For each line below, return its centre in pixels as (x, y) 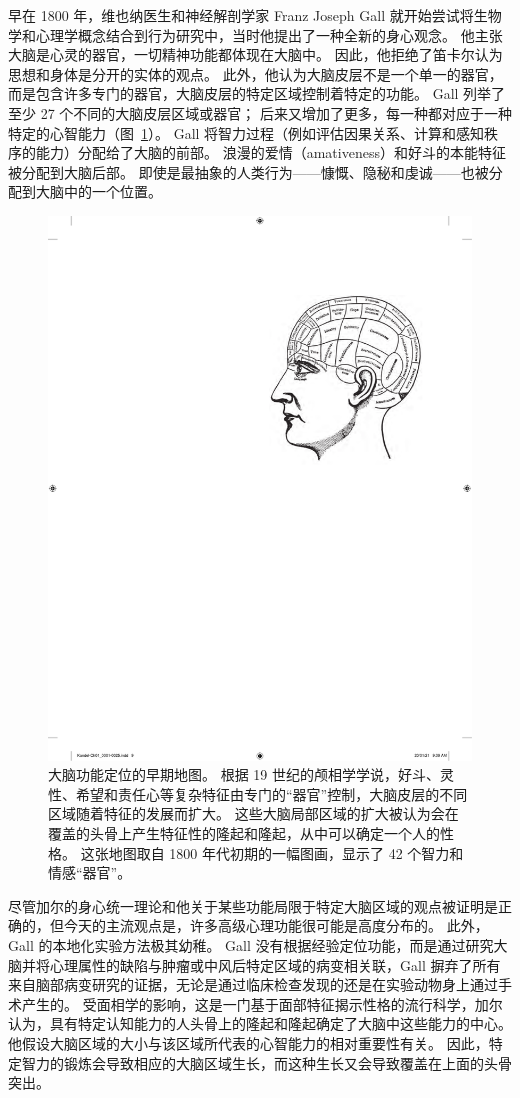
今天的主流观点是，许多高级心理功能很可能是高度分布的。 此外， (276, 925)
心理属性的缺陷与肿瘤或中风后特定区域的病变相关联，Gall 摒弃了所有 (275, 964)
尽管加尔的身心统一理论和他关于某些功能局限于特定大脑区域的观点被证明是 (253, 905)
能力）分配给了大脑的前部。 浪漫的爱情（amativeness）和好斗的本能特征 (270, 152)
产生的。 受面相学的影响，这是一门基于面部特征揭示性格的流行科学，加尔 (262, 1003)
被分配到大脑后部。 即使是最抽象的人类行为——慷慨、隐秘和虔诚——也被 (248, 171)
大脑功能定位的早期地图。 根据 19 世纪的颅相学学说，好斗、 (244, 774)
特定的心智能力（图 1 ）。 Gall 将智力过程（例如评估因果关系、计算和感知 (246, 132)
